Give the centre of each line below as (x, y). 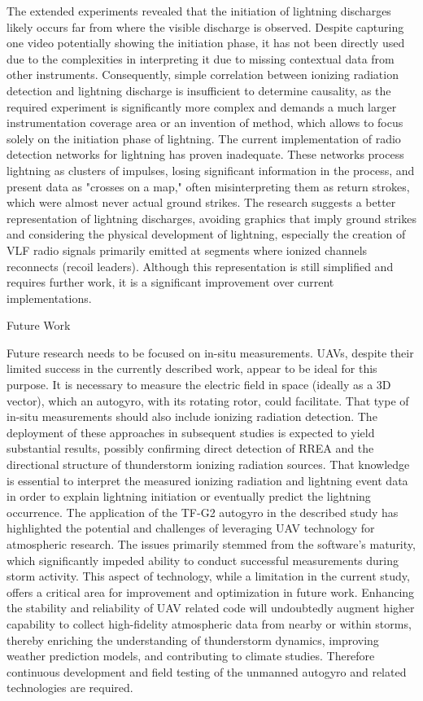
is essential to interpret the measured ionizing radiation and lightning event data (207, 480)
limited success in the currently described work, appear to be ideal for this (192, 368)
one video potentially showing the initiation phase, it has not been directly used (206, 43)
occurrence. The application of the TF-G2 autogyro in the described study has (203, 512)
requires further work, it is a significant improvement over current (170, 282)
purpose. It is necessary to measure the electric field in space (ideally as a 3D (199, 385)
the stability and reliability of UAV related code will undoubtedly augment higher (211, 608)
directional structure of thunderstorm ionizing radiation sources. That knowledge (208, 464)
